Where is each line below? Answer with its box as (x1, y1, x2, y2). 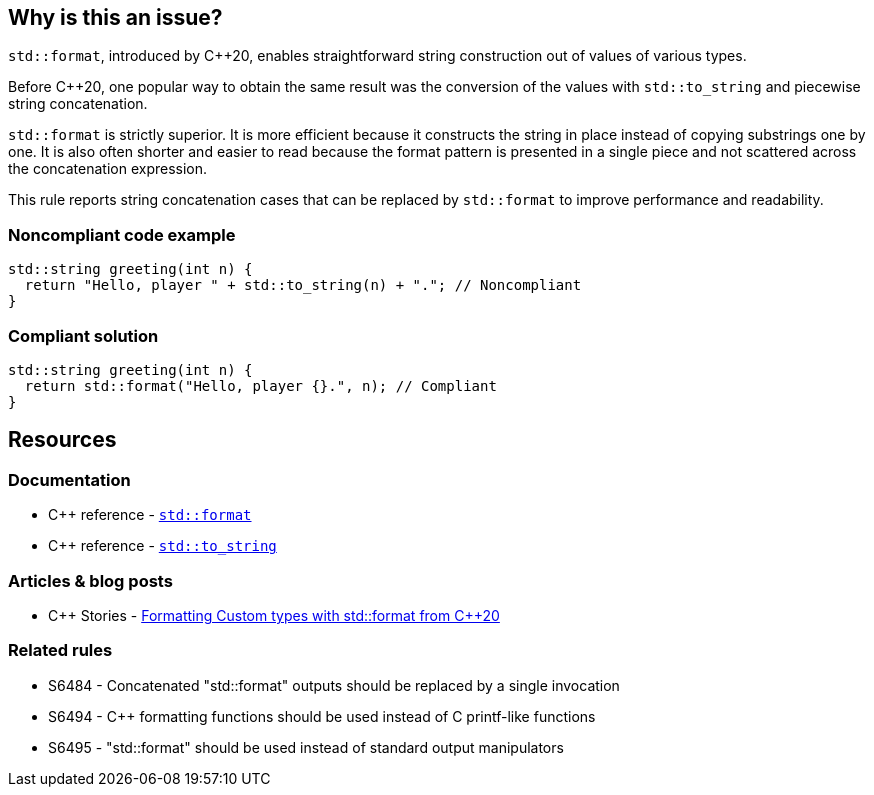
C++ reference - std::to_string (48, 537, 277, 555)
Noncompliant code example (8, 224, 236, 245)
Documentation (8, 469, 131, 490)
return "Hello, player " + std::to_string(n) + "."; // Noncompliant (24, 277, 582, 294)
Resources (8, 427, 117, 453)
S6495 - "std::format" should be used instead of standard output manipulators (48, 738, 564, 756)
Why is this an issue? (8, 5, 223, 30)
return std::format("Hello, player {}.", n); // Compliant (24, 377, 497, 394)
